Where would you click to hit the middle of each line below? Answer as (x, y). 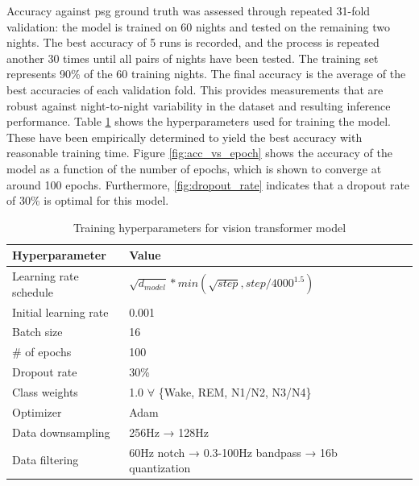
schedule (33, 291)
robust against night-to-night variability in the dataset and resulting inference (199, 105)
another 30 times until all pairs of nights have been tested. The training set (193, 58)
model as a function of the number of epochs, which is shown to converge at (194, 168)
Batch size (37, 332)
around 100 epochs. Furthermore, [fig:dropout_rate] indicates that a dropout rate (208, 184)
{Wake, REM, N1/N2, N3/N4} (235, 391)
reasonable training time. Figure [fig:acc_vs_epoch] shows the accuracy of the (200, 153)
